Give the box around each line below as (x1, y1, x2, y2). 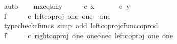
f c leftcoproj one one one (4, 10, 111, 21)
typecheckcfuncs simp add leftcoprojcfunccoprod (4, 20, 158, 31)
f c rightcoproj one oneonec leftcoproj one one (4, 30, 173, 40)
